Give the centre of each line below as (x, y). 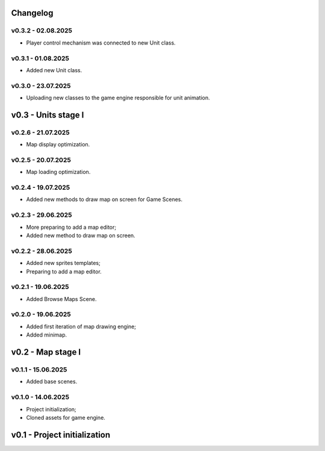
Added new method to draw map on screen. (81, 235)
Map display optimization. (58, 145)
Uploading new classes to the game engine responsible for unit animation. (118, 98)
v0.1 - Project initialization (61, 434)
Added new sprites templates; (63, 263)
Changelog (32, 13)
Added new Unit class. (54, 70)
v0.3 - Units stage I (48, 115)
